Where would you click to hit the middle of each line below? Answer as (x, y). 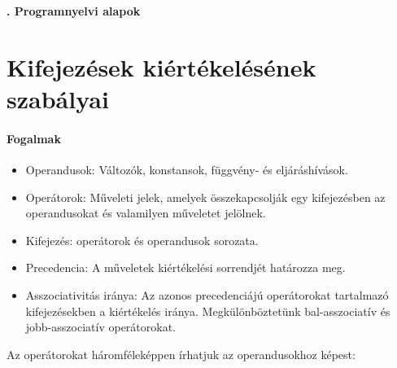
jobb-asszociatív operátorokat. (100, 327)
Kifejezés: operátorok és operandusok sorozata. (142, 240)
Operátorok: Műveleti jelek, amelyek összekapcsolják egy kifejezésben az (205, 197)
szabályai (58, 98)
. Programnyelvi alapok (74, 11)
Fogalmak (34, 138)
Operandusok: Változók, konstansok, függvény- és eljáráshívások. (187, 169)
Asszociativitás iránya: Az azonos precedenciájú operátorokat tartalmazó (207, 294)
